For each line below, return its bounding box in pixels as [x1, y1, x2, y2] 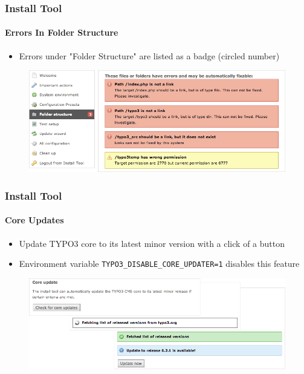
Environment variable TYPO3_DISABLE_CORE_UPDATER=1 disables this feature [19, 257, 300, 270]
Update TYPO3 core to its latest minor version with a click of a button [19, 237, 285, 249]
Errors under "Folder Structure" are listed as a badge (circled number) [19, 49, 280, 62]
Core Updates [5, 214, 64, 226]
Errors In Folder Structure [5, 26, 118, 39]
